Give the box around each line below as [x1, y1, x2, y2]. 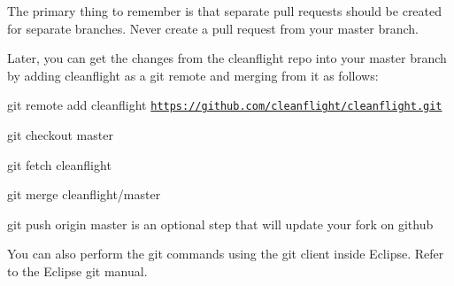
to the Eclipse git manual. [7, 262, 148, 280]
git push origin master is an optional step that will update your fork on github [7, 214, 434, 233]
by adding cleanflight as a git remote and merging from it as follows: [7, 66, 379, 84]
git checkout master [7, 126, 113, 144]
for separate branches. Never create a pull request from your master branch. [7, 19, 419, 37]
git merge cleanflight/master [7, 185, 161, 204]
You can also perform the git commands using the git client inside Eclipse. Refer [7, 244, 444, 263]
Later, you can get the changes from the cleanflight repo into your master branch [7, 49, 447, 67]
